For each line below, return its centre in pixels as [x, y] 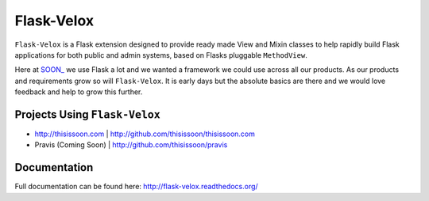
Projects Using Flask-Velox [87, 114]
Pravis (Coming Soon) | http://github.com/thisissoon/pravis [131, 145]
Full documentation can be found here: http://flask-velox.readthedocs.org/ [136, 187]
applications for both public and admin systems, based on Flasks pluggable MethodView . [161, 55]
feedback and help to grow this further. [79, 92]
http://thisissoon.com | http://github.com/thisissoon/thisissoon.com [145, 134]
